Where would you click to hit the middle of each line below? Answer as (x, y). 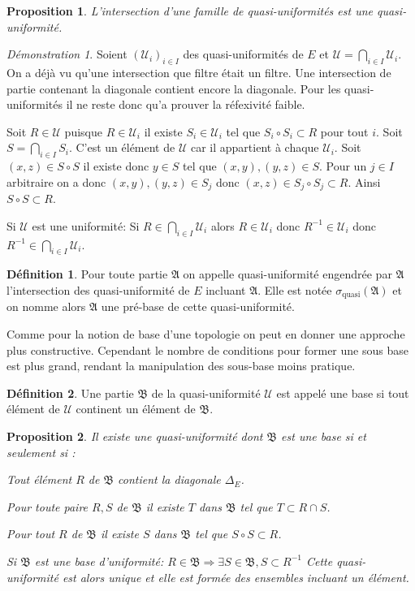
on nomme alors (46, 306)
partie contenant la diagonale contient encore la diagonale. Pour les (174, 88)
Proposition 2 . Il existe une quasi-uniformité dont (135, 436)
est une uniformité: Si (86, 225)
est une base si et (324, 436)
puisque (83, 131)
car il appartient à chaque (255, 147)
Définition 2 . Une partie (70, 393)
